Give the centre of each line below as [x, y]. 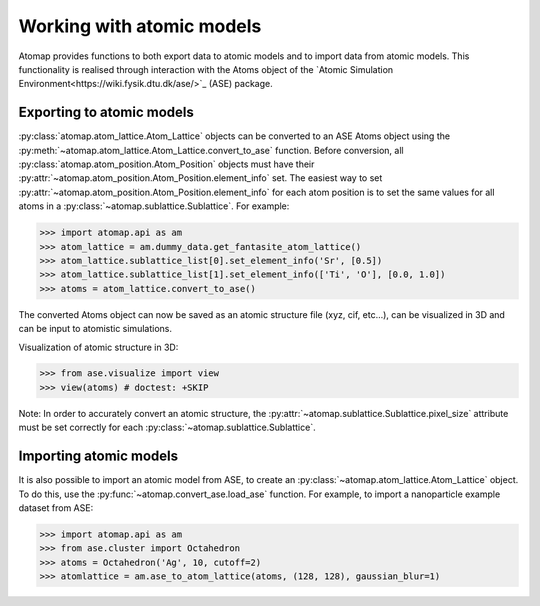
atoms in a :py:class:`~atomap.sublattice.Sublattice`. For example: [154, 206]
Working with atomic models [140, 26]
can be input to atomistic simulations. [95, 329]
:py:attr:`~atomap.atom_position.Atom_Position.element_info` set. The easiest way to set [200, 178]
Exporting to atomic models [106, 112]
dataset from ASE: [56, 507]
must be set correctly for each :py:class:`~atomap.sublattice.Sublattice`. [167, 427]
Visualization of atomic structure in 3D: [98, 347]
